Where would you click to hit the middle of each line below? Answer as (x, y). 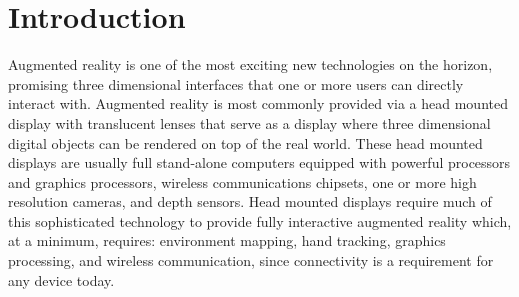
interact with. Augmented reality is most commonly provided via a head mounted (258, 103)
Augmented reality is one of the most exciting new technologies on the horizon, (250, 64)
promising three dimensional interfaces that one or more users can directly (236, 83)
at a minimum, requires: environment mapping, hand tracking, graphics (227, 240)
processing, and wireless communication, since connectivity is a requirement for (251, 260)
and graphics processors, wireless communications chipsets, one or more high (242, 181)
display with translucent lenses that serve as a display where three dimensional (249, 122)
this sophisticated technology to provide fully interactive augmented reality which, (260, 220)
